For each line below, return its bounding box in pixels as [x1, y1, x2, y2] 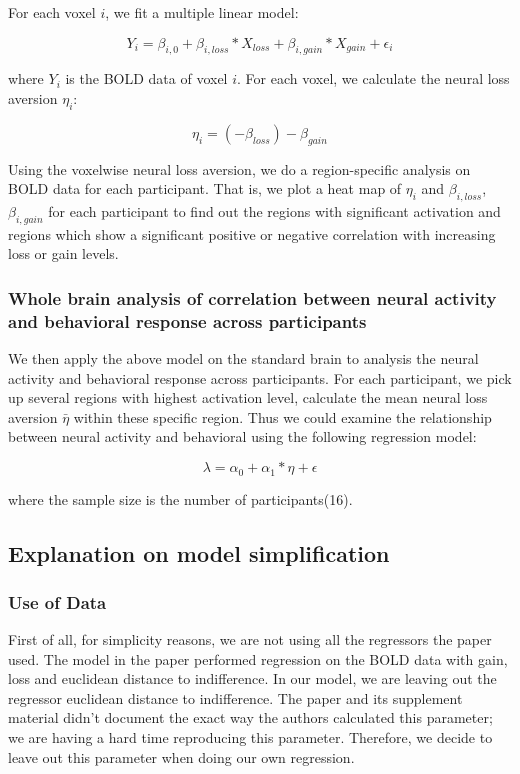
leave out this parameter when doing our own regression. [8, 746, 355, 767]
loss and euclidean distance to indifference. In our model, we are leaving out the [8, 668, 497, 689]
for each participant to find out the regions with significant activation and [48, 200, 501, 221]
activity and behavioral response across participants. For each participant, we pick [8, 367, 512, 388]
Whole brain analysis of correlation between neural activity [8, 285, 497, 310]
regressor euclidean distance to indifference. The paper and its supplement [8, 687, 463, 708]
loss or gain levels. [8, 243, 119, 264]
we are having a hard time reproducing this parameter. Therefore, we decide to [8, 727, 493, 748]
